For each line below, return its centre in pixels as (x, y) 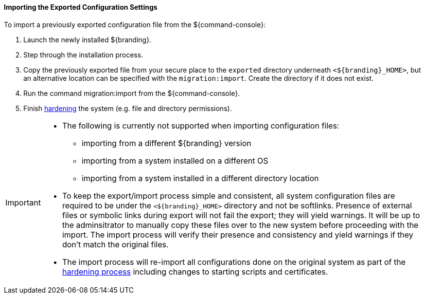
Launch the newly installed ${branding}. (88, 39)
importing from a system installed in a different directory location (200, 178)
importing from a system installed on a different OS (175, 160)
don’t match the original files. (115, 244)
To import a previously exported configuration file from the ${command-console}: (135, 24)
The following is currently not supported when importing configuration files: (201, 125)
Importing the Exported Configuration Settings (81, 7)
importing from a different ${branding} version (166, 143)
